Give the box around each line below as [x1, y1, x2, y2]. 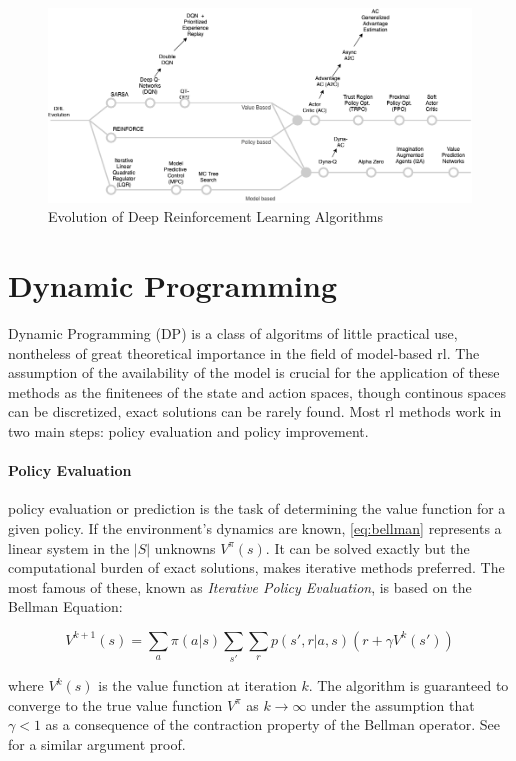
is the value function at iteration [98, 675, 297, 696]
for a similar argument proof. [8, 734, 186, 754]
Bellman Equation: [8, 596, 123, 617]
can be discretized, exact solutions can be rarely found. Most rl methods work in [8, 401, 502, 422]
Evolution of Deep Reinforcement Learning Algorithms [48, 206, 384, 227]
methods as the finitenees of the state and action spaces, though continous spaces [8, 381, 507, 402]
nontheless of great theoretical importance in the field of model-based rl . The [8, 342, 480, 363]
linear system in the [8, 537, 130, 558]
